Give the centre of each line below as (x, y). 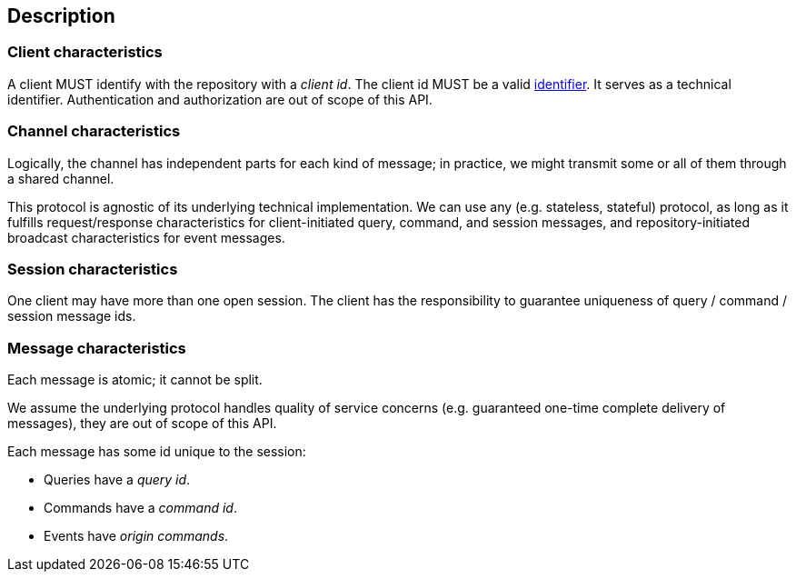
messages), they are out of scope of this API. (142, 424)
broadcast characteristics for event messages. (146, 237)
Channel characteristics (94, 131)
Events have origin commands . (136, 536)
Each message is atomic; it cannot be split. (135, 380)
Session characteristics (93, 269)
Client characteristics (85, 52)
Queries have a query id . (117, 480)
